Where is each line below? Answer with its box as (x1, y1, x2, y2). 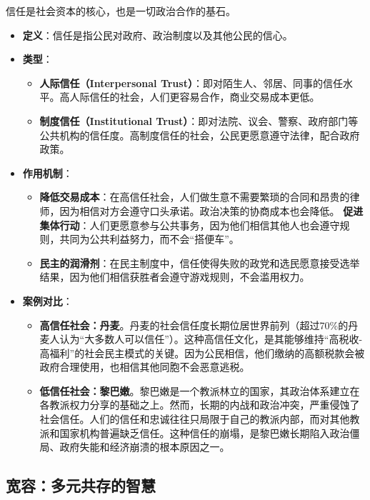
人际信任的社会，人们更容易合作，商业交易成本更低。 (69, 89, 320, 104)
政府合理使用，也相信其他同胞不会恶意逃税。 (39, 359, 250, 374)
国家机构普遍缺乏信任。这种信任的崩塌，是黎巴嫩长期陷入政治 (59, 425, 350, 440)
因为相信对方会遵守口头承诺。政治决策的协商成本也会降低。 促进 (59, 203, 364, 218)
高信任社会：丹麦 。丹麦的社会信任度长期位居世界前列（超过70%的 (39, 317, 349, 332)
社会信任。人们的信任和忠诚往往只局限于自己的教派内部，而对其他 (39, 411, 350, 426)
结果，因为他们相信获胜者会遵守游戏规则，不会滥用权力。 (39, 269, 310, 284)
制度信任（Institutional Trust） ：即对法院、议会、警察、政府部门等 (39, 113, 359, 128)
